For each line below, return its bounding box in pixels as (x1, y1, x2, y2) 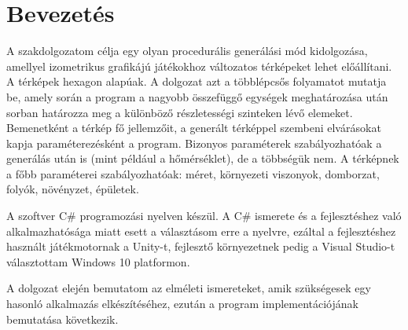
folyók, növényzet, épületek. (6, 181, 139, 197)
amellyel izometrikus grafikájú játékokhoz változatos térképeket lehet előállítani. (6, 57, 392, 74)
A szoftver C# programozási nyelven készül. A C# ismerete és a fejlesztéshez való (6, 207, 402, 224)
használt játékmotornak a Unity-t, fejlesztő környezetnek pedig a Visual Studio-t (6, 238, 395, 255)
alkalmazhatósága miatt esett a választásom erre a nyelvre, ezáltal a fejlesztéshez (6, 222, 396, 239)
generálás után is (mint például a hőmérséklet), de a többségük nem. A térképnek (6, 150, 399, 167)
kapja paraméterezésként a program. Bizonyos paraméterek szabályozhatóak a (6, 134, 382, 151)
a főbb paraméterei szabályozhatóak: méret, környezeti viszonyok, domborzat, (6, 165, 380, 181)
